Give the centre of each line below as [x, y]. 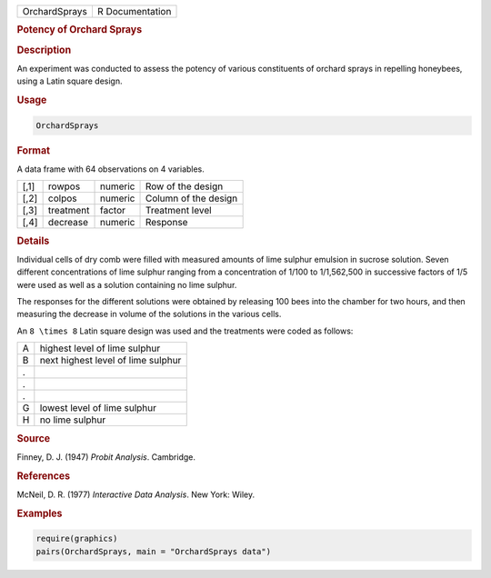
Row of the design [184, 186]
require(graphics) [77, 539]
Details [33, 241]
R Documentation [134, 11]
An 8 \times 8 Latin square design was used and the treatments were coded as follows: [185, 331]
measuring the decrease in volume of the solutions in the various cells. [149, 314]
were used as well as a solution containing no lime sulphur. [127, 284]
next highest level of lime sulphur [110, 361]
